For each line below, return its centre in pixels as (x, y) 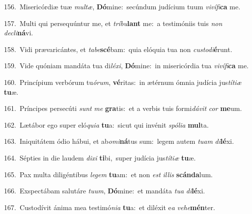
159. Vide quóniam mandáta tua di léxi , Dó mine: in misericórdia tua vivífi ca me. (126, 66)
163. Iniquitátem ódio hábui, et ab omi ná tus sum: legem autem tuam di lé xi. (119, 141)
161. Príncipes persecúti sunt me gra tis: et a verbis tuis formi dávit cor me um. (123, 108)
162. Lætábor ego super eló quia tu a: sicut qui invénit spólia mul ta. (106, 124)
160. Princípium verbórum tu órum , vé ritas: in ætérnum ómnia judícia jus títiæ (123, 82)
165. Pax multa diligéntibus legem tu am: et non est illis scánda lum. (109, 174)
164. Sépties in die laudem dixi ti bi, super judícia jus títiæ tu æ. (100, 157)
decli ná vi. (19, 33)
